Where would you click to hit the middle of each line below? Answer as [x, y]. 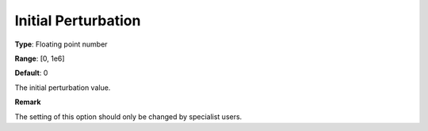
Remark [28, 102]
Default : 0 [31, 73]
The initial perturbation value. [63, 88]
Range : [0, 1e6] [40, 58]
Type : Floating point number [61, 44]
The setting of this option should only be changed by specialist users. [128, 116]
